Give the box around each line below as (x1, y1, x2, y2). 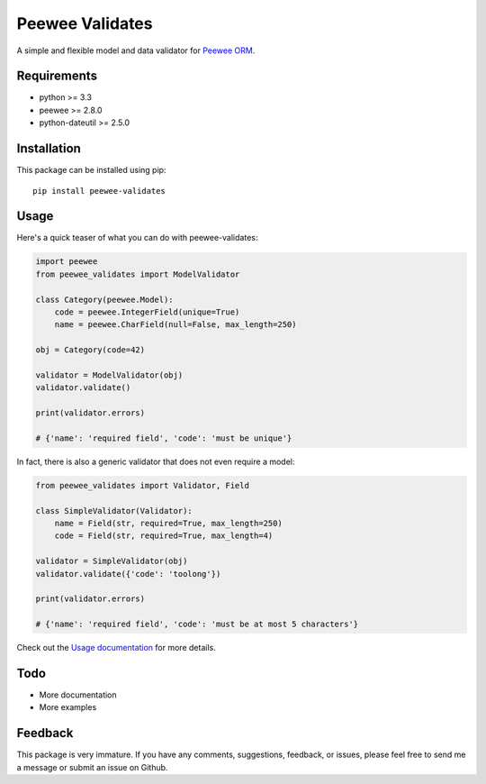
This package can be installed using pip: (16, 165, 166, 176)
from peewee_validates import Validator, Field (35, 480, 249, 490)
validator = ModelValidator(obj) (35, 369, 184, 380)
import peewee (35, 257, 98, 267)
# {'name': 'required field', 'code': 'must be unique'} (35, 433, 292, 443)
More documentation (39, 689, 117, 700)
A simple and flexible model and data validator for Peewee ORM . (16, 45, 256, 56)
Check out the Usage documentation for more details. (16, 643, 216, 653)
